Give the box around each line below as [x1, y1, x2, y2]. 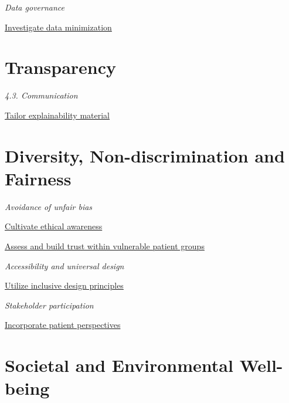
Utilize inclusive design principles [5, 279, 124, 292]
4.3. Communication [5, 89, 78, 101]
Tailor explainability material [5, 109, 110, 121]
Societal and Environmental [5, 353, 233, 377]
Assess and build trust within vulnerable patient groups [5, 240, 205, 252]
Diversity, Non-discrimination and [5, 143, 285, 167]
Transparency [5, 55, 117, 79]
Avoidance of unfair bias [5, 200, 93, 212]
